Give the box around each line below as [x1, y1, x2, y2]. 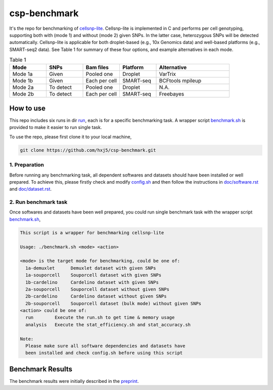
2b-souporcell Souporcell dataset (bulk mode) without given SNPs [25, 300, 202, 306]
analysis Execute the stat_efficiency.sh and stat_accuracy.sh [25, 322, 191, 327]
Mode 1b [12, 77, 33, 84]
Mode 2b [12, 91, 34, 98]
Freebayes [159, 91, 185, 98]
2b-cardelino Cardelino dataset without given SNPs [25, 293, 167, 299]
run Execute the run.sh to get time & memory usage [25, 315, 175, 321]
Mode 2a [12, 84, 34, 91]
